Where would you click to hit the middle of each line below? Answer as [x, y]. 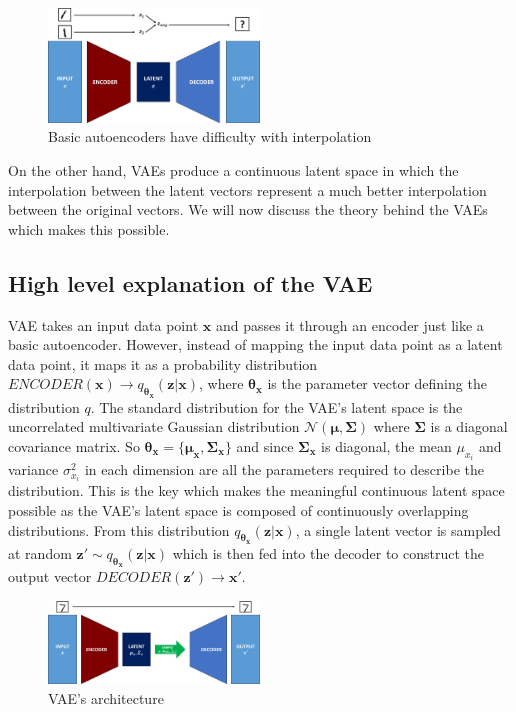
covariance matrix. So [74, 445]
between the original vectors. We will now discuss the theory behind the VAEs [248, 209]
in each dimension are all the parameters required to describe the [284, 469]
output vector [50, 575]
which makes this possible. [89, 228]
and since [265, 445]
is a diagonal [469, 426]
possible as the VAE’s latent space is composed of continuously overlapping [238, 509]
